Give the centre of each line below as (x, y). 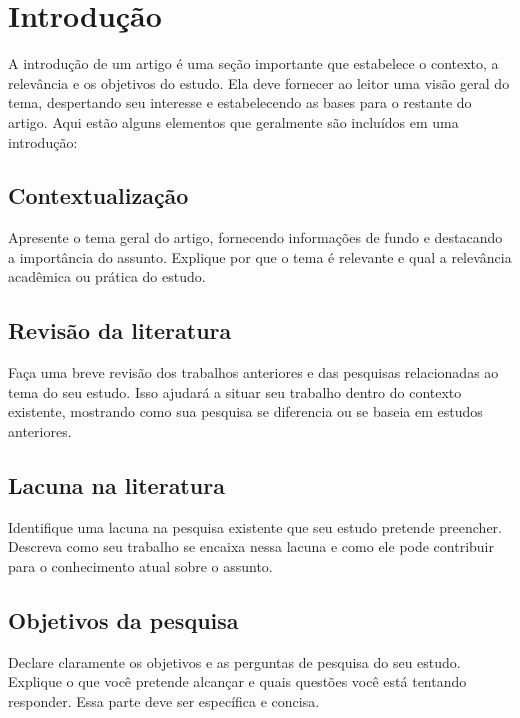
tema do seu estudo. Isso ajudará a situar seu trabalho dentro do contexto (235, 391)
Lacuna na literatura (116, 485)
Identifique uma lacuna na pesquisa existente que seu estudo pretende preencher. (255, 526)
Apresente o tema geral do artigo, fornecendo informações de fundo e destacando (255, 237)
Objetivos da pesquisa (123, 620)
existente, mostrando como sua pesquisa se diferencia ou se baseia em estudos (245, 411)
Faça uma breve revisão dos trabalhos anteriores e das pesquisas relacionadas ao (253, 372)
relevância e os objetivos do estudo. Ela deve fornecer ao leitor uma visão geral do (259, 82)
